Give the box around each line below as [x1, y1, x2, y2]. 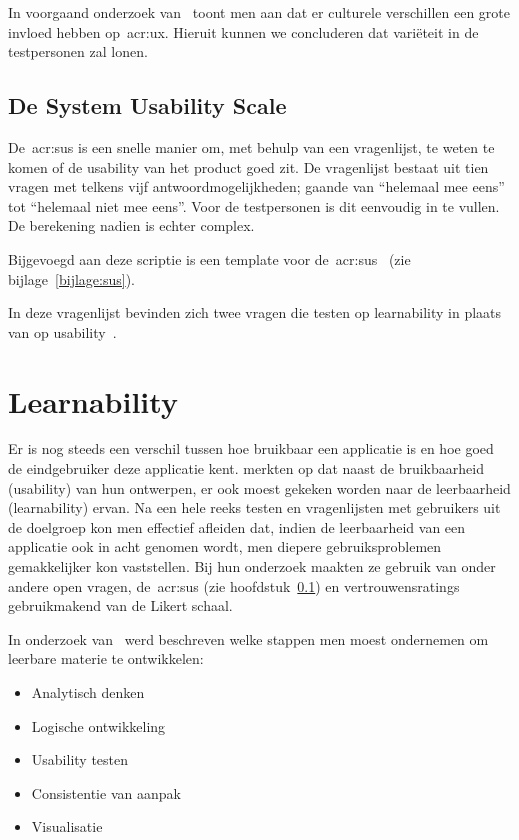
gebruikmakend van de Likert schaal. [8, 595, 233, 616]
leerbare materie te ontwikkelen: [8, 648, 204, 669]
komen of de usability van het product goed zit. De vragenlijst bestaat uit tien [8, 156, 489, 177]
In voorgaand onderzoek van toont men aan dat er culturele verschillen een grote [8, 2, 510, 22]
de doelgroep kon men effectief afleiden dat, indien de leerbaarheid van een [8, 516, 466, 537]
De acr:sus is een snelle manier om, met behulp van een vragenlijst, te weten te [8, 136, 495, 157]
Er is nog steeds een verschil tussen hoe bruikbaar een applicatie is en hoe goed [8, 438, 494, 459]
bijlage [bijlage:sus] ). [8, 268, 135, 289]
